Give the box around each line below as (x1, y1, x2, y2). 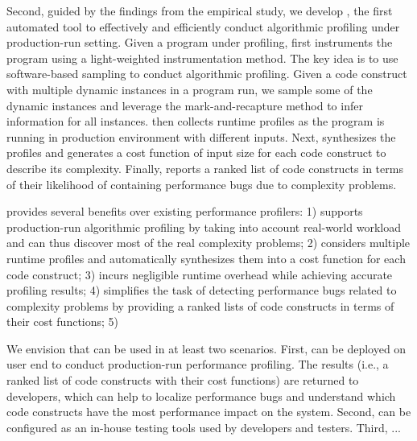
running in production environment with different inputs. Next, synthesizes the (6, 128, 396, 145)
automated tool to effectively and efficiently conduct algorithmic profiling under (6, 18, 400, 35)
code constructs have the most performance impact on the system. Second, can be (6, 403, 411, 420)
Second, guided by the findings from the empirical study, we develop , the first (6, 2, 393, 19)
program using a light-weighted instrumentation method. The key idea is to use (6, 49, 398, 66)
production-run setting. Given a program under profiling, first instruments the (6, 34, 393, 51)
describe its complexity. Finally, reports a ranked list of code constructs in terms (6, 159, 403, 176)
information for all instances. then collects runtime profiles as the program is (6, 113, 385, 130)
